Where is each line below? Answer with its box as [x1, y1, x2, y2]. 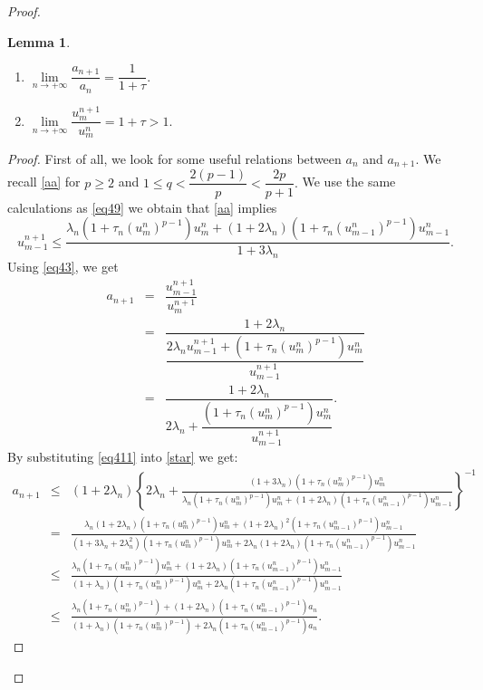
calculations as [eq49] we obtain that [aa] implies [7, 197, 277, 216]
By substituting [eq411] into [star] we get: [7, 447, 238, 465]
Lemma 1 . [7, 32, 71, 51]
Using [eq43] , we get [7, 256, 119, 275]
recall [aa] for [7, 172, 81, 191]
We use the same [302, 172, 396, 191]
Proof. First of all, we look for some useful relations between [7, 149, 342, 168]
